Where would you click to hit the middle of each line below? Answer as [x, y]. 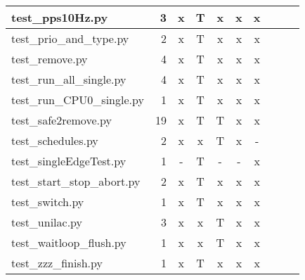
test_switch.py [48, 202]
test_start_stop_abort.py [76, 181]
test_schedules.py [55, 140]
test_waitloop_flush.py [69, 242]
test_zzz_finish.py [57, 263]
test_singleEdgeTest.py [69, 161]
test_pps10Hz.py [60, 17]
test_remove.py [50, 59]
